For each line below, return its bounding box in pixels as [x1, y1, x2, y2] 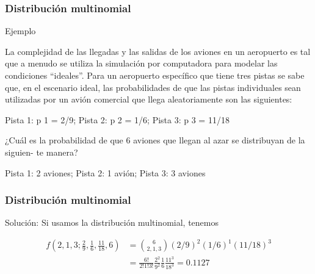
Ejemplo [5, 24, 36, 37]
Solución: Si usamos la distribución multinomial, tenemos [5, 216, 219, 229]
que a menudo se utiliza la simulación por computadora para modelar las [5, 57, 278, 70]
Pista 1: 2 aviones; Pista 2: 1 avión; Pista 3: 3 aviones [5, 166, 206, 179]
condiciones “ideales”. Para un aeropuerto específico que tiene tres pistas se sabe [5, 69, 305, 81]
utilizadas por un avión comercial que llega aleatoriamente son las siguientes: [5, 93, 292, 106]
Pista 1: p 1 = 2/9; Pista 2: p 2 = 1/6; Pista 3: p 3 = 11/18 [5, 113, 230, 126]
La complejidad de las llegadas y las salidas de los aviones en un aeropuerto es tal [5, 45, 311, 57]
